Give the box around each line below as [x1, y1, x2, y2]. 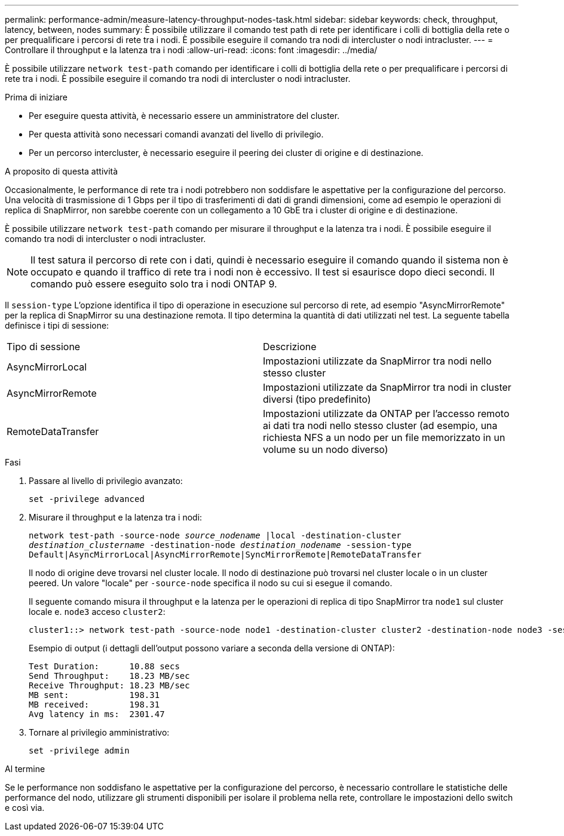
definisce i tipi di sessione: [5, 320, 109, 330]
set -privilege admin [29, 746, 130, 755]
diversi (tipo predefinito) [263, 393, 371, 405]
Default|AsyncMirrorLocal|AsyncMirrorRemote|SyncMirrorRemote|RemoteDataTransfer [29, 550, 422, 559]
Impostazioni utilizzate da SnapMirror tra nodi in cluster [263, 381, 511, 393]
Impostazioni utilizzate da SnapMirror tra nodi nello [263, 355, 492, 367]
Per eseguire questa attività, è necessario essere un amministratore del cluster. [29, 111, 340, 121]
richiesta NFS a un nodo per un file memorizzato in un [263, 431, 505, 443]
